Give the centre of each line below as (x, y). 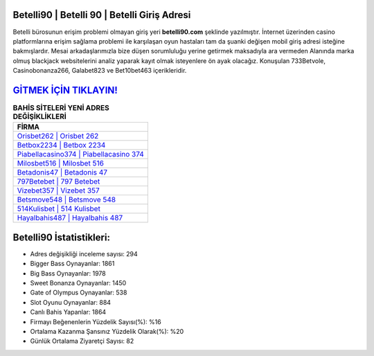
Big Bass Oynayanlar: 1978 (68, 273)
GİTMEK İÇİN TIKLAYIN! (65, 90)
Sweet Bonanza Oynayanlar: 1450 (78, 283)
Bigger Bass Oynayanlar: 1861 (72, 264)
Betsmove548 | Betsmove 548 (66, 199)
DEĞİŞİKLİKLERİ (40, 116)
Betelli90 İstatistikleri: (62, 237)
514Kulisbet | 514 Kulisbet (59, 209)
